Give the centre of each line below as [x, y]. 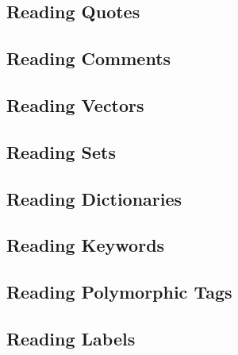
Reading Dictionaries [94, 198]
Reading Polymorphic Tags [119, 292]
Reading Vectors [75, 104]
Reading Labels [71, 338]
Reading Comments [89, 58]
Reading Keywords [86, 245]
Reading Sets [61, 151]
